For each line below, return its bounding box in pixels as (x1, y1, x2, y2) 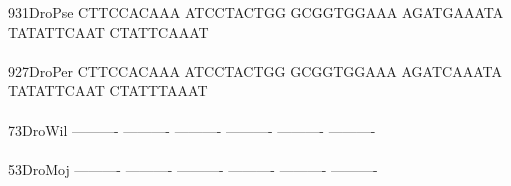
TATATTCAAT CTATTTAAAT (8, 80, 208, 101)
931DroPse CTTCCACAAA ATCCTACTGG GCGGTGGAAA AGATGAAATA (8, 2, 504, 22)
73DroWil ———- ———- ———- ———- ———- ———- (8, 119, 376, 140)
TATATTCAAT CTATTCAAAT (8, 21, 209, 42)
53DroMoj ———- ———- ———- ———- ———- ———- (8, 158, 378, 179)
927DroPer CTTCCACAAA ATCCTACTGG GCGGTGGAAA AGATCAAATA (8, 60, 502, 81)
